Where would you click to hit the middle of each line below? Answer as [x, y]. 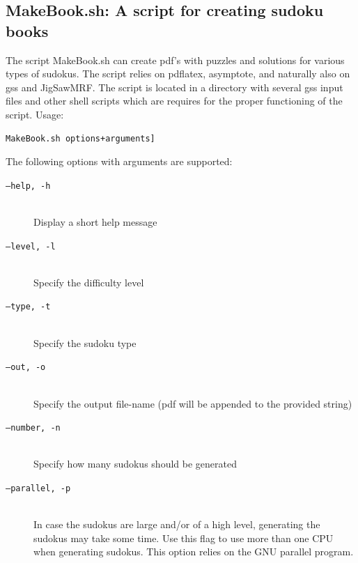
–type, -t [28, 307]
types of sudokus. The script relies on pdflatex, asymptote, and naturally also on [178, 74]
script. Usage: [35, 114]
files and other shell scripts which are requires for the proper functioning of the [174, 101]
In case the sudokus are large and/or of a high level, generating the [177, 524]
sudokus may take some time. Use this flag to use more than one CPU [184, 538]
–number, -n [33, 428]
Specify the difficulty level [89, 282]
